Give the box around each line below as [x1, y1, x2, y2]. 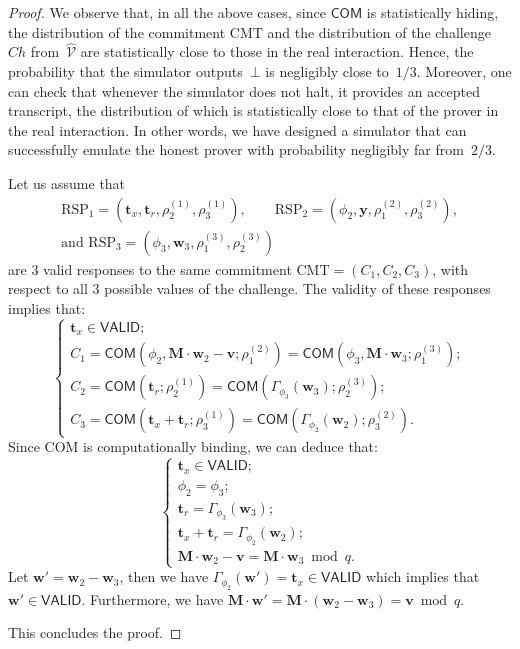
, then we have [119, 566, 209, 587]
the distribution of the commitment [8, 21, 226, 42]
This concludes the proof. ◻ [8, 622, 182, 643]
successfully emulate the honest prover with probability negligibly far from [8, 139, 464, 160]
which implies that [365, 566, 480, 587]
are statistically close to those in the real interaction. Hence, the [80, 41, 474, 62]
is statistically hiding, [366, 2, 499, 22]
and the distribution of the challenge [267, 21, 491, 42]
